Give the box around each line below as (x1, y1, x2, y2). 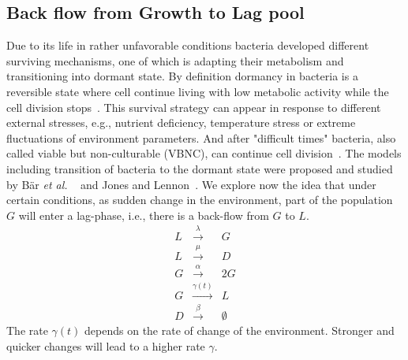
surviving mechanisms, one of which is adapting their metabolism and (6, 52, 344, 69)
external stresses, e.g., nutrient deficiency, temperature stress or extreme (6, 114, 356, 131)
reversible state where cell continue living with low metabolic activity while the (6, 83, 389, 99)
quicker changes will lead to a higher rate (6, 338, 205, 354)
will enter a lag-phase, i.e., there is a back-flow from (18, 206, 269, 223)
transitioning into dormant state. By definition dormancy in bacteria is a (6, 68, 358, 84)
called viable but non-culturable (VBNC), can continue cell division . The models (6, 145, 402, 161)
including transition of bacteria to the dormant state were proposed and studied (6, 160, 393, 176)
